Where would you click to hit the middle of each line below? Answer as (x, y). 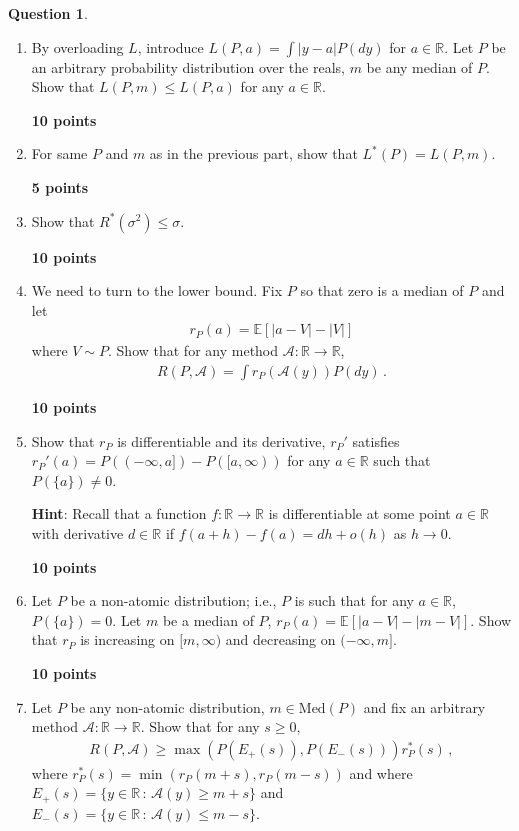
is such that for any (354, 600)
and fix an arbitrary (424, 706)
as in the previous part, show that (253, 153)
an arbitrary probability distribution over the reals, (188, 66)
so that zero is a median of (382, 290)
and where (381, 772)
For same (59, 153)
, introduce (170, 46)
